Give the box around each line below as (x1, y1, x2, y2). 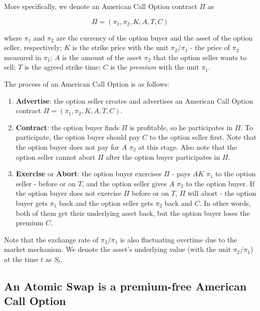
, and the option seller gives (82, 178, 167, 188)
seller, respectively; (4, 42, 62, 53)
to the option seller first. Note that (149, 132, 256, 142)
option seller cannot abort (16, 151, 96, 162)
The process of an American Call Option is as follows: (4, 78, 169, 89)
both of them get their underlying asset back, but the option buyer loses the (16, 207, 250, 218)
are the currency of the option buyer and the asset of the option (56, 32, 253, 43)
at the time (4, 253, 39, 264)
